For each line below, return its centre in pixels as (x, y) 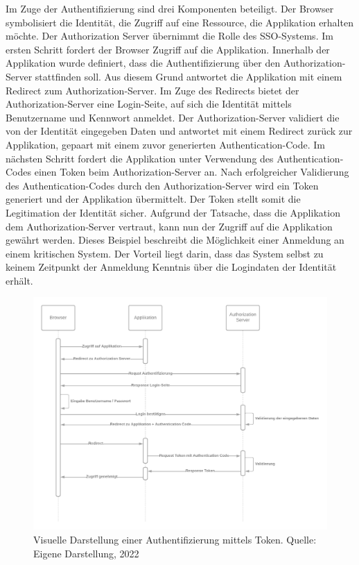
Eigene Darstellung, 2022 (86, 553)
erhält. (19, 280)
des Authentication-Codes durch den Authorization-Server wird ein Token (162, 185)
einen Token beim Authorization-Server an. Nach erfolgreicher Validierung (192, 172)
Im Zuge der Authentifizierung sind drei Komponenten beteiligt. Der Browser (170, 8)
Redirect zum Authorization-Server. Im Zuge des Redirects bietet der (152, 90)
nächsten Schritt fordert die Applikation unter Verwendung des (140, 158)
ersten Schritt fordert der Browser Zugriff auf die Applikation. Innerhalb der (168, 49)
